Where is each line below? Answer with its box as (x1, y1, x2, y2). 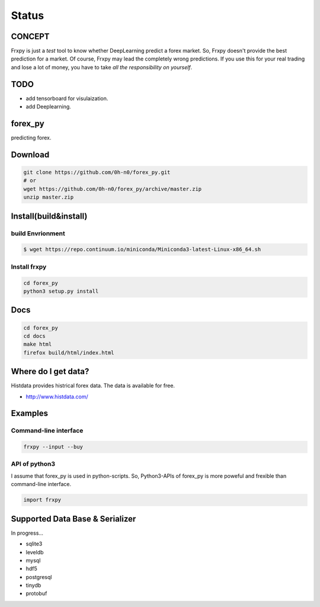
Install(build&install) (11, 211, 88, 221)
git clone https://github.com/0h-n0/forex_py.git (23, 169, 171, 176)
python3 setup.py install (23, 287, 99, 295)
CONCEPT (11, 31, 50, 41)
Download (11, 149, 50, 159)
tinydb (25, 582, 41, 589)
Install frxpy (11, 263, 47, 271)
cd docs (23, 333, 46, 339)
